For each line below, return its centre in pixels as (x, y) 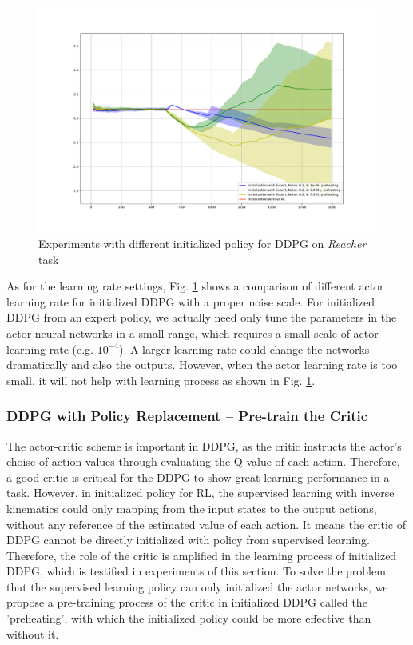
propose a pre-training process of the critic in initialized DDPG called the (187, 602)
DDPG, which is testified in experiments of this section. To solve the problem (196, 571)
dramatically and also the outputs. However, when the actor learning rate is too (202, 365)
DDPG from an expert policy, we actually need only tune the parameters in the (202, 317)
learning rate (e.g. (50, 349)
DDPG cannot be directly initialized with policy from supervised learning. (188, 540)
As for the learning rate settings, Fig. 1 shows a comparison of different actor (195, 286)
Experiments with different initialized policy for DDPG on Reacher (203, 243)
